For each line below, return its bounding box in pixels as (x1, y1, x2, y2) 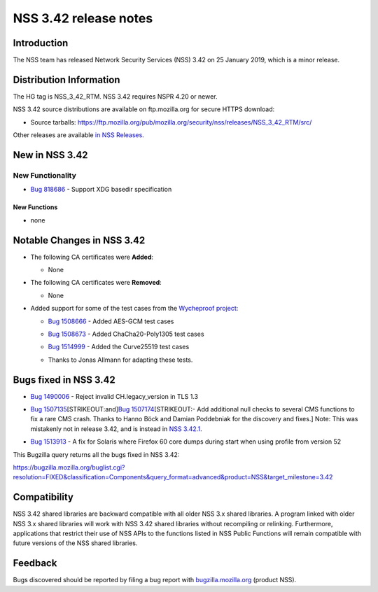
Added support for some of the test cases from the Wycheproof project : (30, 304, 239, 313)
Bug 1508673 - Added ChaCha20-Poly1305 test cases (48, 330, 204, 338)
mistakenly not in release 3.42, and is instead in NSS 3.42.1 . (30, 424, 202, 433)
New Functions (13, 203, 58, 211)
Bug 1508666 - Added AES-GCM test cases (48, 317, 174, 325)
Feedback (13, 557, 57, 570)
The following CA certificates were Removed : (30, 279, 162, 287)
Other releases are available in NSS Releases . (13, 131, 145, 139)
